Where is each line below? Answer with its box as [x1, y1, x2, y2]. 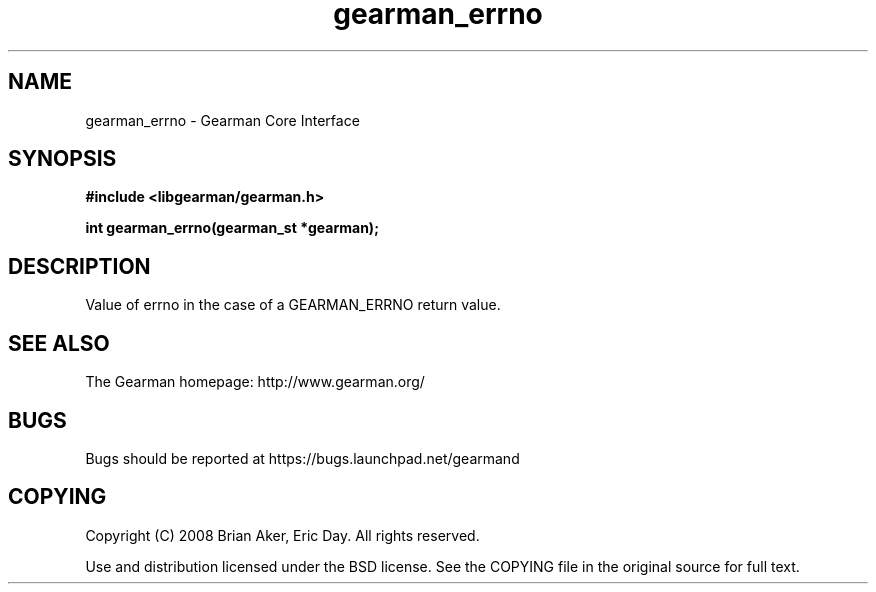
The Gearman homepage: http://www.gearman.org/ [85, 373, 425, 391]
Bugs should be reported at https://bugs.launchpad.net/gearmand [85, 449, 520, 467]
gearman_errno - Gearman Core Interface [85, 111, 360, 129]
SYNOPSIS [8, 146, 117, 172]
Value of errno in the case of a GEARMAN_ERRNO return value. [85, 296, 501, 314]
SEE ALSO [8, 330, 110, 356]
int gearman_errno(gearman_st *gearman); [85, 219, 379, 237]
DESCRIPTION [8, 253, 151, 279]
